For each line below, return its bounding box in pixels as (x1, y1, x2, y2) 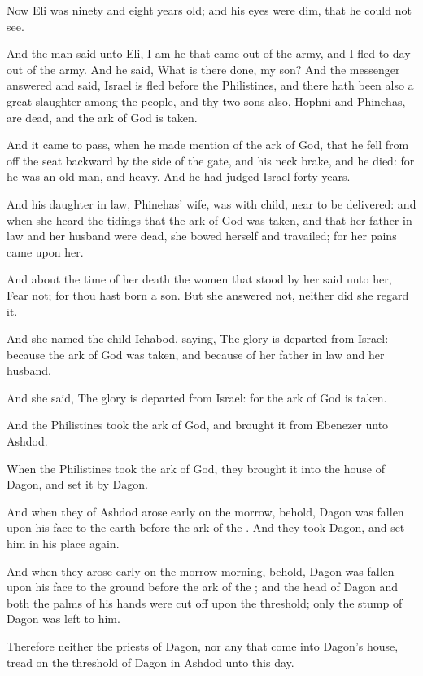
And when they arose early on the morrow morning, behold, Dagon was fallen (7, 562, 395, 579)
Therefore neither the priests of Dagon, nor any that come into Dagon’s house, (7, 638, 399, 654)
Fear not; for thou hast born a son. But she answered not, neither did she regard (7, 286, 409, 303)
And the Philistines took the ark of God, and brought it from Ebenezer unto (7, 416, 389, 433)
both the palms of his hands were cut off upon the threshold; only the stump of (7, 594, 403, 611)
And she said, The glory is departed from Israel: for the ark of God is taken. (7, 388, 387, 406)
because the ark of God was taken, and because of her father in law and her (7, 345, 385, 362)
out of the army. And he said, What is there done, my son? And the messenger (7, 60, 400, 77)
